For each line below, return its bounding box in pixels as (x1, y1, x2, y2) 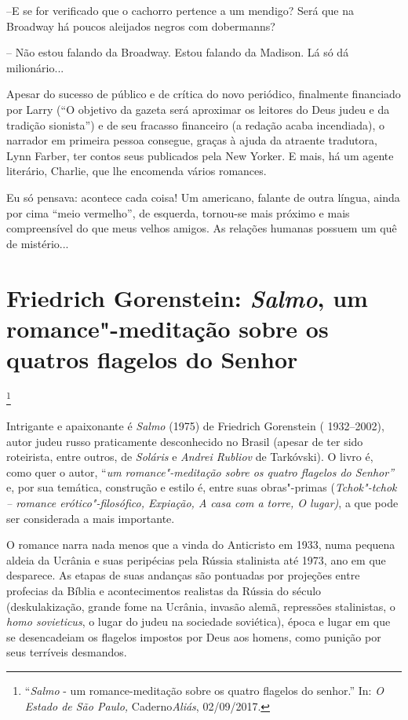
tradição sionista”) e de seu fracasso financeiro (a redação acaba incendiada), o (6, 116, 384, 133)
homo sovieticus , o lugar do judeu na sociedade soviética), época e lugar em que (6, 613, 391, 630)
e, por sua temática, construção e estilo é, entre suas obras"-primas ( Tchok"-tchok (6, 479, 397, 495)
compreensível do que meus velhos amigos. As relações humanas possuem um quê (6, 220, 397, 236)
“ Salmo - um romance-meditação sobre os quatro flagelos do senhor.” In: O (24, 682, 384, 698)
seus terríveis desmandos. (6, 644, 127, 660)
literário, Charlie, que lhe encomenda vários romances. (6, 163, 267, 179)
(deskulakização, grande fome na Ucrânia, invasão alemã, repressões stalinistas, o (6, 598, 395, 614)
